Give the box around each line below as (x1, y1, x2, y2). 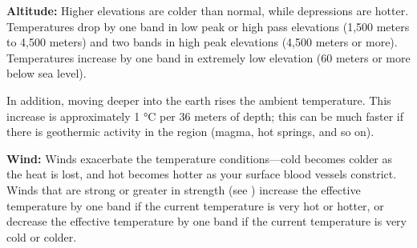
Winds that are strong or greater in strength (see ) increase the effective (6, 181, 361, 198)
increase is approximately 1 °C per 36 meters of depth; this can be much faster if (6, 107, 404, 124)
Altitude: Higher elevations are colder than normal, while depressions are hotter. (6, 2, 409, 18)
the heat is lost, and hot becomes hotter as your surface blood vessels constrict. (6, 166, 397, 182)
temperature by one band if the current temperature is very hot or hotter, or (6, 197, 384, 214)
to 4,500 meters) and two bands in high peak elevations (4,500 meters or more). (6, 34, 398, 50)
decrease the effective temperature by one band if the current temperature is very (6, 213, 407, 230)
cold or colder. (6, 228, 77, 245)
